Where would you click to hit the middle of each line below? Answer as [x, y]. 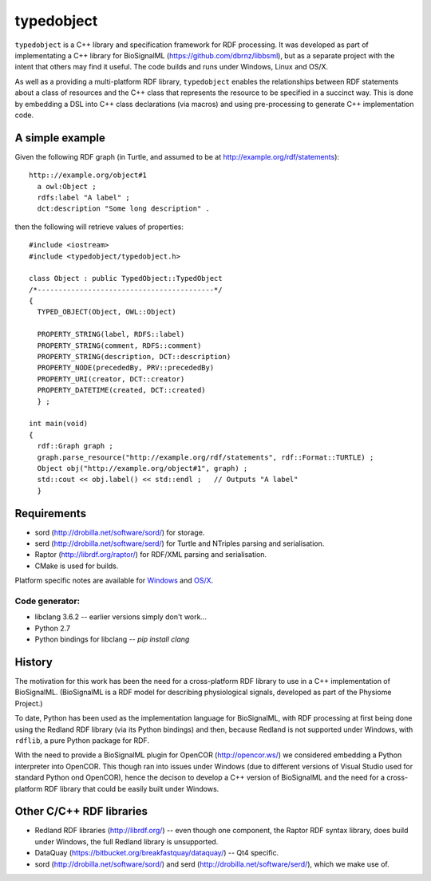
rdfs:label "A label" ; [84, 197]
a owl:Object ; [67, 186]
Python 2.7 [53, 628]
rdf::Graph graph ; [75, 446]
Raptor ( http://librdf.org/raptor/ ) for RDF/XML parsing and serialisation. [151, 555]
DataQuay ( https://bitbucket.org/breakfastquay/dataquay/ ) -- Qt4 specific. [157, 853]
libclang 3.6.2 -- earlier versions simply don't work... [121, 617]
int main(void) [59, 424]
